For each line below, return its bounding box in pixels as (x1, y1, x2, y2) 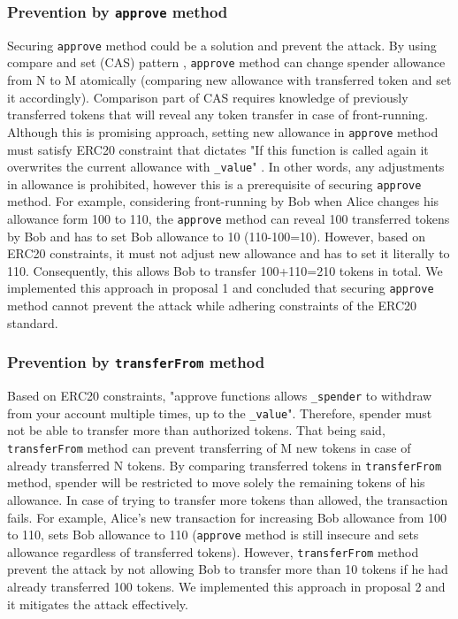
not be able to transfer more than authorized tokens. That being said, (7, 421, 385, 439)
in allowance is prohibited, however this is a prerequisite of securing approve (7, 174, 422, 193)
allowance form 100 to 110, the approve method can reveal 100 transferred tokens (7, 210, 450, 228)
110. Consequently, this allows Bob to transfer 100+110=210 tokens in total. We (7, 261, 443, 279)
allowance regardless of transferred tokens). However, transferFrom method (7, 542, 419, 561)
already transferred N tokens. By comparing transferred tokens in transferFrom (7, 455, 442, 474)
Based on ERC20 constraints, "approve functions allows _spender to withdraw (7, 386, 432, 405)
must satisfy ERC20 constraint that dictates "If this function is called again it (7, 140, 429, 158)
